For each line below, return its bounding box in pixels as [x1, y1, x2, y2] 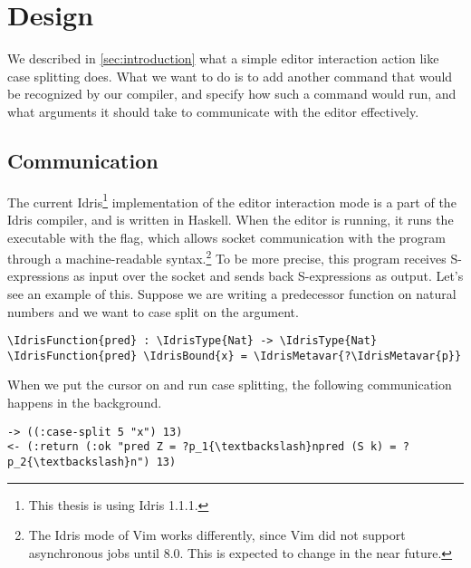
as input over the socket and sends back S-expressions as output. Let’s [72, 266, 464, 285]
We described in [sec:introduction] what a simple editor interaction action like [7, 49, 439, 68]
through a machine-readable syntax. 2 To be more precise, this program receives [7, 246, 447, 267]
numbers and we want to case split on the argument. [7, 302, 299, 321]
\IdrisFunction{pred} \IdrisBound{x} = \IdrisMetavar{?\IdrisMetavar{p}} [7, 349, 462, 362]
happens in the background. [7, 393, 162, 412]
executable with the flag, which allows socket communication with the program [7, 227, 446, 246]
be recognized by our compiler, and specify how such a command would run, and [7, 84, 457, 103]
